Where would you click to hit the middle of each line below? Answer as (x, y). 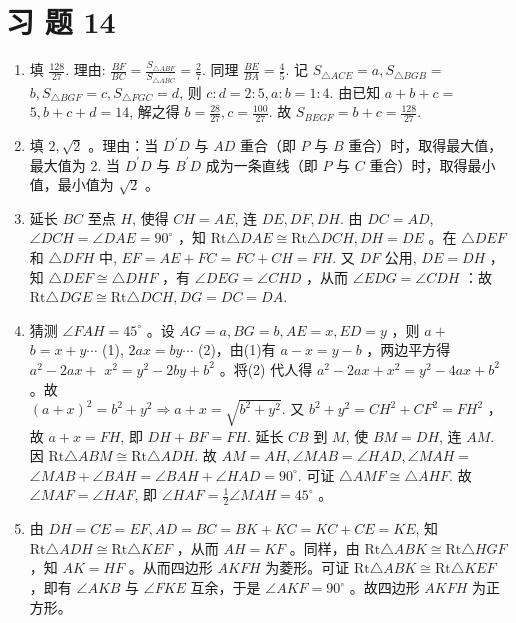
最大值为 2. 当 (75, 164)
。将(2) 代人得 (266, 368)
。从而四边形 (170, 567)
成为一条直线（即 (261, 164)
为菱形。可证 (307, 567)
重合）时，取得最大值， (425, 145)
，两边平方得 (408, 349)
